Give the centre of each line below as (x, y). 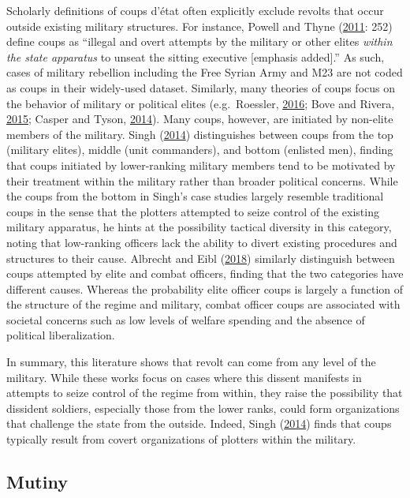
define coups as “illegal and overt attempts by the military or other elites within (199, 41)
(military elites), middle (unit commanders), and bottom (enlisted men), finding (200, 150)
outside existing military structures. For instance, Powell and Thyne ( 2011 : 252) (199, 26)
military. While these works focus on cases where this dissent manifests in (184, 377)
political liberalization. (61, 335)
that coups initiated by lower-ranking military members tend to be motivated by (201, 165)
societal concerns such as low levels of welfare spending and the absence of (186, 319)
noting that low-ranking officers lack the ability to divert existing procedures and (202, 242)
